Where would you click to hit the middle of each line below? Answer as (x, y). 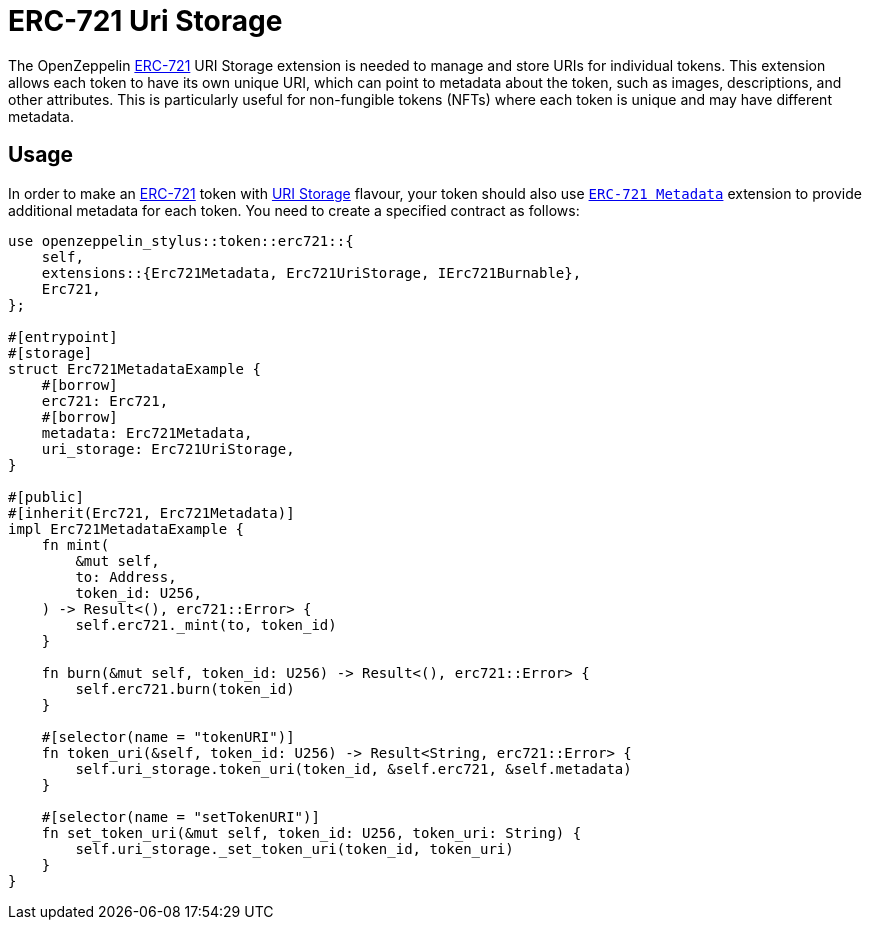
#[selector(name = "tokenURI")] (168, 736)
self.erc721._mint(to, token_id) (206, 624)
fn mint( (75, 544)
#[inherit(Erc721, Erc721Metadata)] (151, 512)
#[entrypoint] (63, 336)
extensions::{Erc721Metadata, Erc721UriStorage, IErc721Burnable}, (311, 272)
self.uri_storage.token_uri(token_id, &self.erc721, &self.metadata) (353, 768)
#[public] (46, 496)
